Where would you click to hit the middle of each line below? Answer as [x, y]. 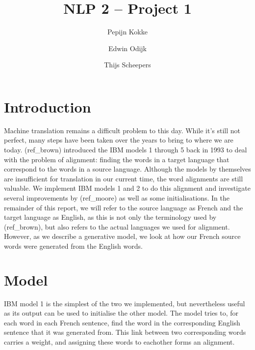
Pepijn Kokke [127, 32]
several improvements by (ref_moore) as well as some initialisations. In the [117, 198]
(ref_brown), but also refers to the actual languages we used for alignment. [117, 226]
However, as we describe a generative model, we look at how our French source [122, 236]
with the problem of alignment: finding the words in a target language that [117, 159]
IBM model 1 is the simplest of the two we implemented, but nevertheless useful [125, 303]
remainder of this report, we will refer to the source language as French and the [124, 207]
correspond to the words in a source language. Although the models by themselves [127, 169]
